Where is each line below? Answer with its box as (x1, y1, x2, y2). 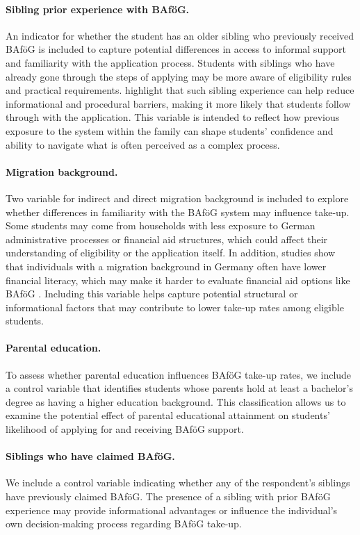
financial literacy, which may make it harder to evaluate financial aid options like (6, 272, 350, 287)
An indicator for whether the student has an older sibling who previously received (6, 28, 354, 42)
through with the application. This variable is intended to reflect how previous (6, 110, 340, 124)
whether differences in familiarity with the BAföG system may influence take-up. (6, 204, 350, 219)
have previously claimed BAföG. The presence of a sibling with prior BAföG (6, 489, 331, 504)
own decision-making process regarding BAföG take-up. (6, 516, 242, 531)
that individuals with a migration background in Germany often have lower (6, 258, 327, 273)
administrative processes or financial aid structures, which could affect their (6, 231, 328, 246)
